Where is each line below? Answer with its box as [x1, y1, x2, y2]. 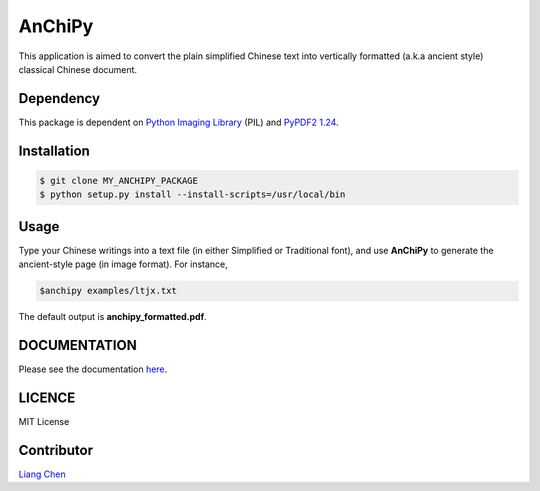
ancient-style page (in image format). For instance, [18, 258, 229, 270]
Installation [18, 142, 90, 159]
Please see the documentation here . [18, 363, 168, 375]
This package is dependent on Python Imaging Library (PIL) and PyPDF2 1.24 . [18, 116, 339, 128]
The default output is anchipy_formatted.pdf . [18, 311, 207, 323]
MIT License [18, 415, 70, 427]
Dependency [18, 90, 100, 107]
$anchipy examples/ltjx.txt [39, 285, 177, 297]
